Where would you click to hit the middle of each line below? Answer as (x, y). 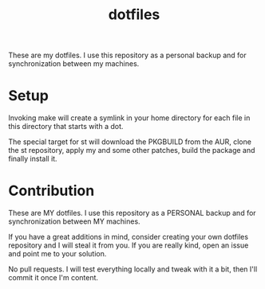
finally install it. (33, 159)
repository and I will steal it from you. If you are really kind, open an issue (129, 245)
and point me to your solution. (57, 254)
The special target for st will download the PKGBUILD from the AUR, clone (130, 142)
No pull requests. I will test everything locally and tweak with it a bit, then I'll (133, 269)
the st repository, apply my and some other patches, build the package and (132, 150)
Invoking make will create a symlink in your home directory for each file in (129, 118)
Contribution (51, 191)
